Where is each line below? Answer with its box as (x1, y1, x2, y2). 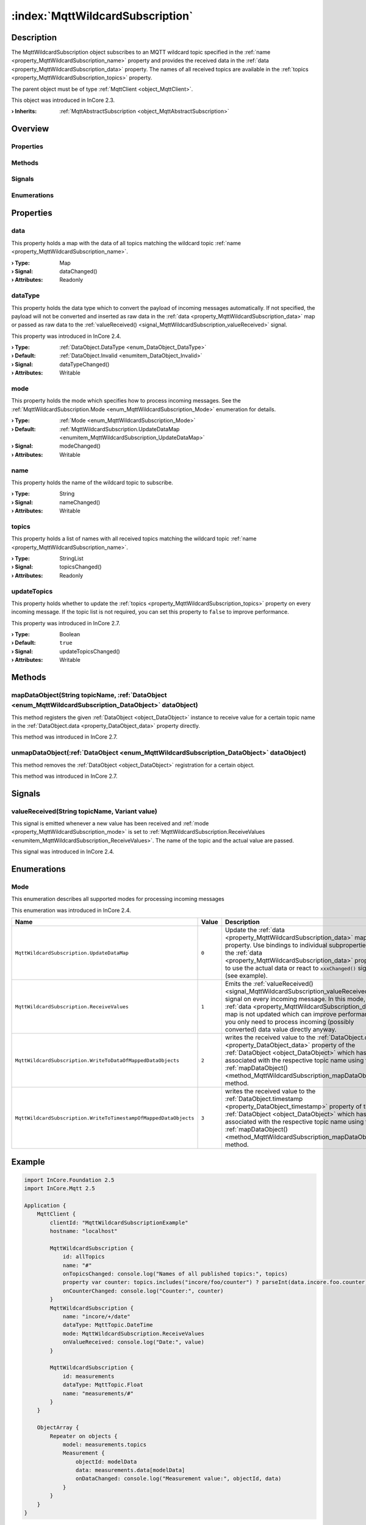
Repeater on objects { (49, 1432, 118, 1440)
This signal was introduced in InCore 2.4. (11, 848, 115, 855)
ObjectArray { (37, 1424, 79, 1431)
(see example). (224, 972, 268, 980)
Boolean (59, 631, 81, 638)
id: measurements (62, 1372, 115, 1380)
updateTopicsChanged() (59, 647, 120, 655)
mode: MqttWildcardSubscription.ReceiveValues (62, 1330, 204, 1337)
